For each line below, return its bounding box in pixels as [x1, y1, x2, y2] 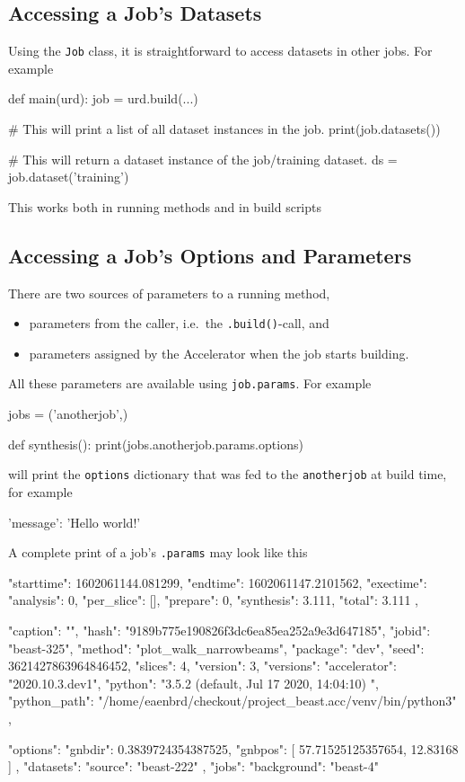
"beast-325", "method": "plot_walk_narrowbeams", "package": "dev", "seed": [8, 638, 425, 657]
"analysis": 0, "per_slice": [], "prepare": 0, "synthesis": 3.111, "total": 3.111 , [8, 591, 419, 609]
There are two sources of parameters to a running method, [8, 283, 330, 302]
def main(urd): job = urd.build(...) [8, 89, 198, 108]
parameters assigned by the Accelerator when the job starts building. [29, 343, 409, 362]
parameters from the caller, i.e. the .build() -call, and [29, 314, 329, 333]
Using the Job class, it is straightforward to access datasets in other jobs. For [8, 41, 433, 60]
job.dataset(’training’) [8, 167, 129, 186]
